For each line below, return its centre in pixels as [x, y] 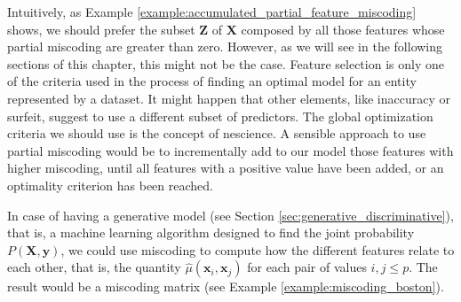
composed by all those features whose [343, 29]
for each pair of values [307, 267]
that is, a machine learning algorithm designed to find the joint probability [211, 232]
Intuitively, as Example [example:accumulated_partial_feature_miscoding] [212, 12]
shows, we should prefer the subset [101, 29]
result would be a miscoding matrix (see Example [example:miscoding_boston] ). [226, 287]
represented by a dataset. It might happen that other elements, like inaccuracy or [229, 98]
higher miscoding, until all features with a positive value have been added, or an [226, 168]
